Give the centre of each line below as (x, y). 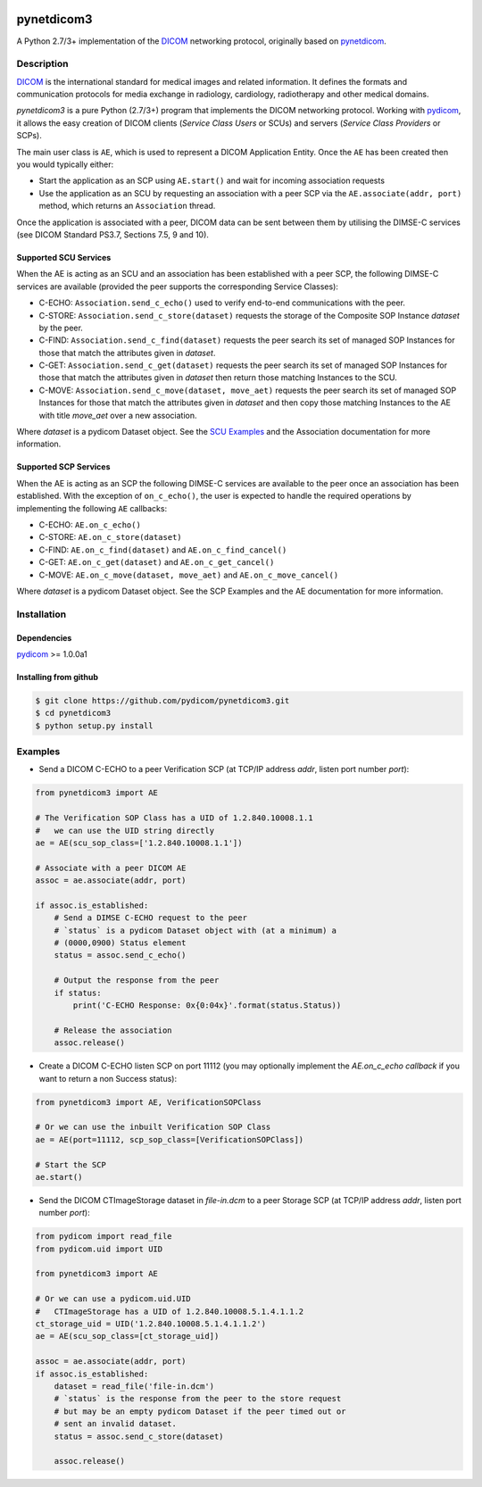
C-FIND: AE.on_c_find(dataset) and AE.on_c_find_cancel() (163, 550)
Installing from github (57, 677)
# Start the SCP (71, 1164)
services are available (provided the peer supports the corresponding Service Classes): (178, 287)
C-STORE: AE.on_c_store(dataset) (110, 537)
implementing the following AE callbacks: (92, 508)
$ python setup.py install (94, 726)
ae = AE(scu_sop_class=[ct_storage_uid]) (127, 1336)
